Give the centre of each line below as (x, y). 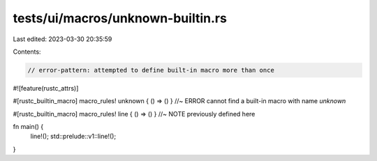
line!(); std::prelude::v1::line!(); (73, 137)
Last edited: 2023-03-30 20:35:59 (62, 39)
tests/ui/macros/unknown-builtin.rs (120, 18)
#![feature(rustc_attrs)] (46, 88)
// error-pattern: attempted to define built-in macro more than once (151, 70)
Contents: (27, 52)
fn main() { (28, 127)
